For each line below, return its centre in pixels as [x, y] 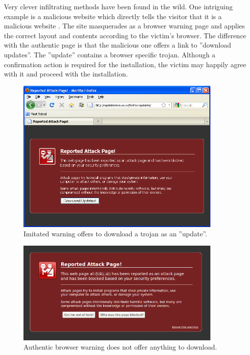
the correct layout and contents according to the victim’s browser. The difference [125, 35]
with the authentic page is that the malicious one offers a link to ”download [118, 45]
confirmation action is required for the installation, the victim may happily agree [125, 64]
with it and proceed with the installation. [66, 74]
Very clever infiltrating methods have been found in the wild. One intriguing [118, 6]
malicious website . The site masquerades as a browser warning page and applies [125, 26]
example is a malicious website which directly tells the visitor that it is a [113, 16]
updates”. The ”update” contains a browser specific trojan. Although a [110, 54]
